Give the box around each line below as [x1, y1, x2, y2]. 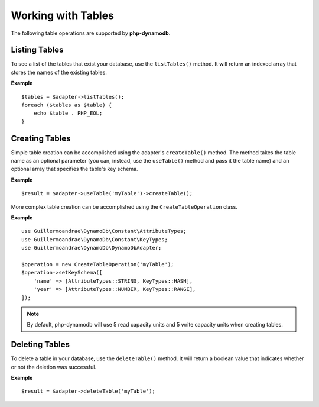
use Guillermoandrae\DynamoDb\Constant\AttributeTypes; [21, 228, 187, 235]
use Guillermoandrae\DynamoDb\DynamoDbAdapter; [21, 244, 162, 251]
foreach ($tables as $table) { [21, 102, 112, 109]
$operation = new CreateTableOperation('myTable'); [21, 261, 174, 267]
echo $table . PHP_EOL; [33, 110, 103, 117]
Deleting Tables [11, 340, 70, 350]
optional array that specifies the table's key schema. [11, 166, 138, 173]
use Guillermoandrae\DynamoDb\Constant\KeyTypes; [21, 236, 168, 243]
